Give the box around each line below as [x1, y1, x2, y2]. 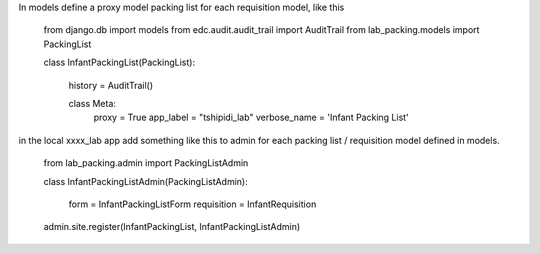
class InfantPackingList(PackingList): [43, 56, 195, 69]
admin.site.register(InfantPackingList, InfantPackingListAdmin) [43, 221, 301, 233]
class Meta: [68, 97, 117, 109]
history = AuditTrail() [68, 79, 154, 91]
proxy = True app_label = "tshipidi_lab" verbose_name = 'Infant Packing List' [93, 111, 409, 124]
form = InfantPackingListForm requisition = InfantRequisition [68, 198, 317, 210]
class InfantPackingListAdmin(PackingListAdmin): [43, 175, 249, 187]
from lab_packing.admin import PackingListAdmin [43, 157, 249, 169]
